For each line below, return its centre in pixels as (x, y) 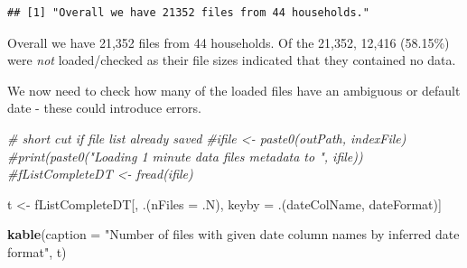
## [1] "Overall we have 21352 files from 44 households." (188, 13)
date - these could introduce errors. (104, 108)
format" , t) (37, 251)
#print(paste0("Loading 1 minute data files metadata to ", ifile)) (185, 156)
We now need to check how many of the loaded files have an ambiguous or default (234, 90)
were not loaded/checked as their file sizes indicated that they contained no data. (232, 60)
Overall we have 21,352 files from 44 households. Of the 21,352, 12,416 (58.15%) (229, 42)
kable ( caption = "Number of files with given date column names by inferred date (233, 234)
